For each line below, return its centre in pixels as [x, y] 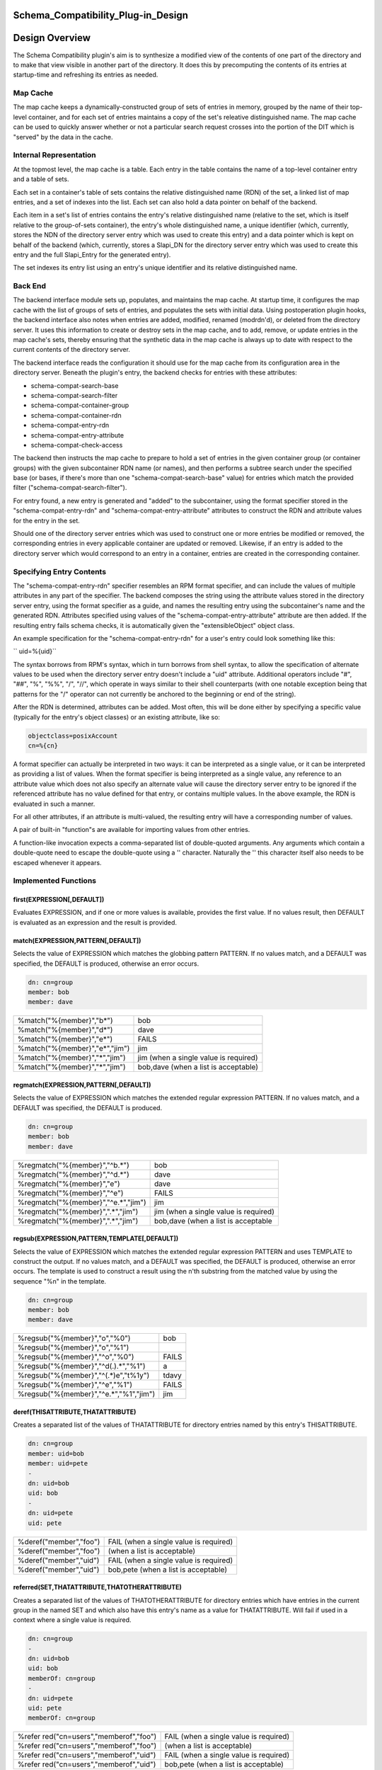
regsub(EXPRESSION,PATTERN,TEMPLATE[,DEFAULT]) [96, 1238]
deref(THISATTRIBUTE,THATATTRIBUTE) [75, 1412]
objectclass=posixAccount [73, 736]
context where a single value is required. [72, 1620]
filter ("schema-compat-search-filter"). [70, 488]
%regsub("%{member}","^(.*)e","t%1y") [83, 1376]
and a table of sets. [41, 179]
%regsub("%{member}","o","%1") [73, 1347]
